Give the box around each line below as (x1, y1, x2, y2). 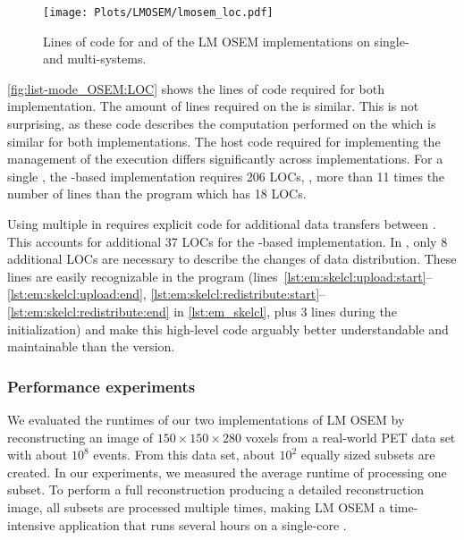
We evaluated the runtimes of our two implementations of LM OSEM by (7, 409, 405, 428)
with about (7, 445, 68, 464)
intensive (7, 515, 55, 534)
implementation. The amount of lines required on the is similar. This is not (7, 97, 419, 115)
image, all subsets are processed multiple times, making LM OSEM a (7, 497, 385, 516)
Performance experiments (7, 375, 196, 397)
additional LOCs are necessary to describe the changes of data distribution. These (7, 249, 457, 268)
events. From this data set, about (93, 445, 275, 464)
